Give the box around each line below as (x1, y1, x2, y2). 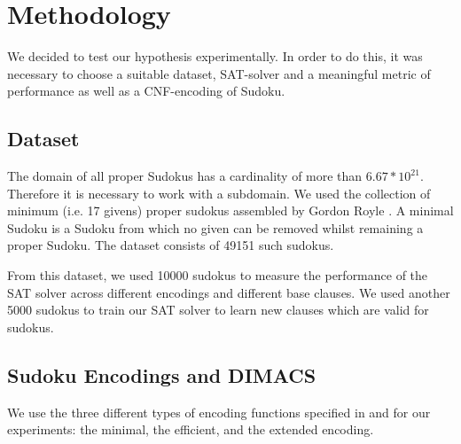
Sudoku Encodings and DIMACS (7, 361, 316, 388)
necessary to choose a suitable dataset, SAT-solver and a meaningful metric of (7, 64, 431, 82)
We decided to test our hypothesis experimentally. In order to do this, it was (7, 47, 423, 66)
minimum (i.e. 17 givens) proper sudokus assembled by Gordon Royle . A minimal (7, 201, 454, 220)
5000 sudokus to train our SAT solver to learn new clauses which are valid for (7, 300, 429, 319)
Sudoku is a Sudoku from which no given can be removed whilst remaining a (7, 218, 424, 237)
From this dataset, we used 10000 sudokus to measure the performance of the (7, 266, 428, 284)
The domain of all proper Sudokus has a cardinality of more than (7, 167, 363, 185)
